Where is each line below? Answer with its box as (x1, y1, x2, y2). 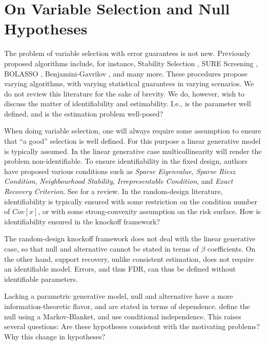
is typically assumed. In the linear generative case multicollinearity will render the (4, 145, 262, 156)
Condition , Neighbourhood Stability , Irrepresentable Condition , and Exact (4, 176, 233, 186)
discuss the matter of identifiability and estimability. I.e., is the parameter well (4, 98, 251, 109)
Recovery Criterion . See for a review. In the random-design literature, (4, 186, 223, 197)
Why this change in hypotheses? (4, 331, 106, 341)
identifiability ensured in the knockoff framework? (4, 216, 160, 226)
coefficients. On (207, 243, 256, 254)
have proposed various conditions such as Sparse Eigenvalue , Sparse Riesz (4, 165, 235, 176)
